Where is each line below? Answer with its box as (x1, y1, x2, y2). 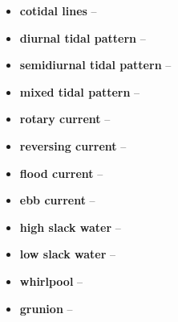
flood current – (19, 164, 103, 181)
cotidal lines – (19, 2, 97, 19)
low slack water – (19, 246, 116, 262)
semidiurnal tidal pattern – (19, 56, 172, 73)
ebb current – (19, 192, 95, 208)
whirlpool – (19, 272, 83, 289)
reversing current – (19, 137, 127, 154)
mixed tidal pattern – (19, 83, 140, 100)
